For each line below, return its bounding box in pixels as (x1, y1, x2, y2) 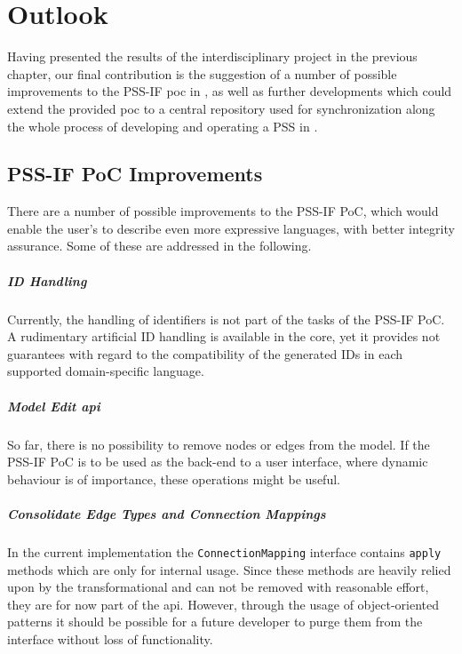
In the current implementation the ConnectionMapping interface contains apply (7, 542, 442, 561)
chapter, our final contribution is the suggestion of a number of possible (7, 64, 397, 83)
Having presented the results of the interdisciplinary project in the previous (7, 47, 418, 66)
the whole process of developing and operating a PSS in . (7, 116, 318, 135)
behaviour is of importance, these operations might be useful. (7, 469, 340, 488)
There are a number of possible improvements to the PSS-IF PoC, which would (7, 202, 439, 220)
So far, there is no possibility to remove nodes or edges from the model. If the (7, 435, 430, 453)
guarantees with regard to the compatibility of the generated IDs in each (7, 344, 402, 363)
